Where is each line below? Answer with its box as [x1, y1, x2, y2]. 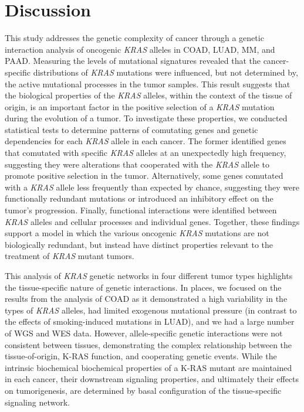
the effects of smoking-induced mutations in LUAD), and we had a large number [5, 315, 295, 328]
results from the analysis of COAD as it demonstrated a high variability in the [5, 292, 288, 305]
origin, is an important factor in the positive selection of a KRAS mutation [5, 100, 275, 113]
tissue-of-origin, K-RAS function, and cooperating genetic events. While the [5, 350, 277, 362]
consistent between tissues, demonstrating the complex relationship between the [5, 338, 292, 350]
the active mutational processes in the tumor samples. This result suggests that [5, 77, 291, 90]
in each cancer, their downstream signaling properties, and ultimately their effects [5, 373, 299, 385]
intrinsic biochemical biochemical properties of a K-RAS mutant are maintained [5, 361, 292, 373]
